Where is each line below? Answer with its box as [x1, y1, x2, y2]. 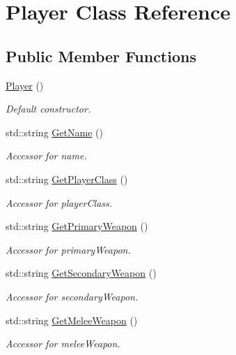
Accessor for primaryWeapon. [6, 242, 131, 256]
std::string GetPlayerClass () [6, 171, 128, 186]
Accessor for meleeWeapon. [6, 336, 120, 351]
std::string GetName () [6, 124, 103, 139]
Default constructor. [6, 101, 91, 116]
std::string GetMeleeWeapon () [6, 312, 138, 327]
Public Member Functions [6, 45, 196, 66]
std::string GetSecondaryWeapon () [6, 266, 157, 280]
